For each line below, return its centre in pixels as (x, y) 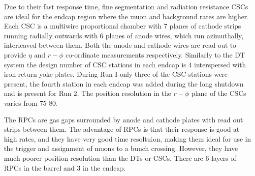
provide (15, 54)
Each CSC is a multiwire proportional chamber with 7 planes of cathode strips (123, 26)
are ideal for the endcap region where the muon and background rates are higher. (127, 16)
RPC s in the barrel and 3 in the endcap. (65, 167)
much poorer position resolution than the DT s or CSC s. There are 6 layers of (120, 158)
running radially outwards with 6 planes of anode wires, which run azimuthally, (124, 35)
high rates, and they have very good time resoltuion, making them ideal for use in (127, 138)
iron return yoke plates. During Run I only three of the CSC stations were (116, 74)
